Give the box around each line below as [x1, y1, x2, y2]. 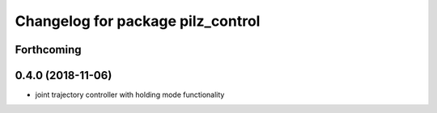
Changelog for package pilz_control [15, 12, 261, 30]
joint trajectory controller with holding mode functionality [35, 90, 225, 100]
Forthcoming [15, 43, 82, 56]
